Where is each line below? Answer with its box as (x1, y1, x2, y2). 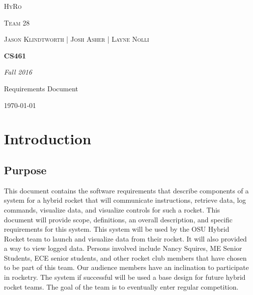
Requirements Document (4, 83, 78, 93)
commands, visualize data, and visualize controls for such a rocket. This (4, 204, 220, 215)
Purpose (4, 162, 47, 177)
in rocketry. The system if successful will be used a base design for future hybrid (4, 272, 246, 282)
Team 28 (4, 17, 30, 27)
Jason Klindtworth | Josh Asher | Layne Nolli (4, 34, 149, 44)
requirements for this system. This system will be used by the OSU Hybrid (4, 224, 229, 234)
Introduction (4, 129, 91, 149)
